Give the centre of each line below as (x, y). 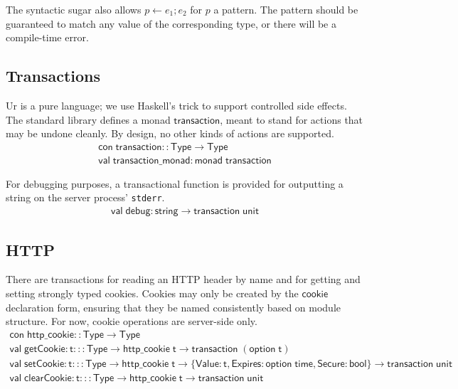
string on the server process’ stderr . (85, 197)
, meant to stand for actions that (292, 119)
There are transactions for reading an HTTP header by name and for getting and (183, 279)
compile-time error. (47, 37)
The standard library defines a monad (88, 119)
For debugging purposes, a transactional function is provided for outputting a (175, 183)
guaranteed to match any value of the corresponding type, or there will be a (171, 23)
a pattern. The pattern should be (286, 9)
